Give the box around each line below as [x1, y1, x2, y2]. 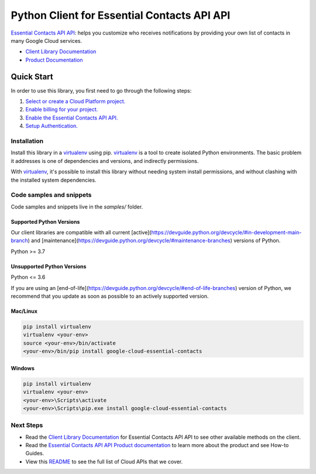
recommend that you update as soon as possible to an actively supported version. [11, 292, 209, 299]
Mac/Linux [11, 308, 38, 315]
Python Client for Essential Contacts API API [11, 9, 231, 22]
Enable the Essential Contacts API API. [25, 114, 118, 121]
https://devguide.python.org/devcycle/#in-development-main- [151, 229, 302, 236]
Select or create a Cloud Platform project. [25, 98, 126, 105]
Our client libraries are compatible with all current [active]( [11, 229, 152, 236]
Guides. [25, 450, 44, 457]
